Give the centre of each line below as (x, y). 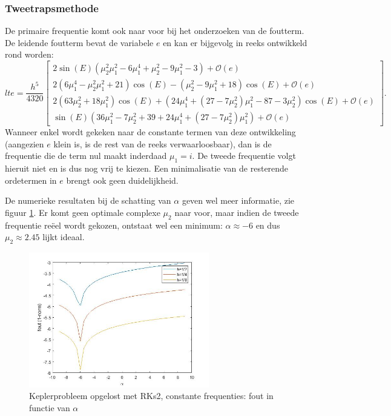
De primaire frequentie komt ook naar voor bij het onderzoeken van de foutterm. (155, 31)
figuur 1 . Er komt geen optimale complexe (83, 212)
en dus (268, 225)
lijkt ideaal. (64, 237)
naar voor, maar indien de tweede (237, 212)
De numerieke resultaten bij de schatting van (88, 200)
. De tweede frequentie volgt (244, 156)
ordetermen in (31, 180)
